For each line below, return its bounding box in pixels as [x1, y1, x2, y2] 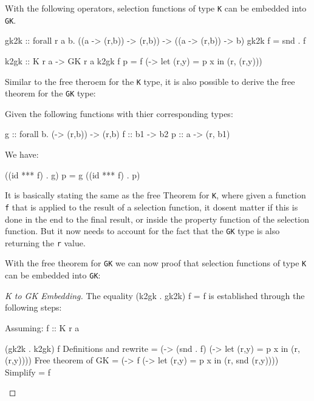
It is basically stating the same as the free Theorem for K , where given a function [5, 189, 306, 201]
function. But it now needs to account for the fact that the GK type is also [5, 224, 280, 237]
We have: [5, 148, 39, 160]
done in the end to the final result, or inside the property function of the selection [5, 212, 309, 225]
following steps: [5, 301, 62, 314]
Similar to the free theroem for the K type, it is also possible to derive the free [5, 75, 295, 87]
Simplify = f [5, 365, 51, 378]
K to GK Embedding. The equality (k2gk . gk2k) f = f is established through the [5, 289, 305, 302]
